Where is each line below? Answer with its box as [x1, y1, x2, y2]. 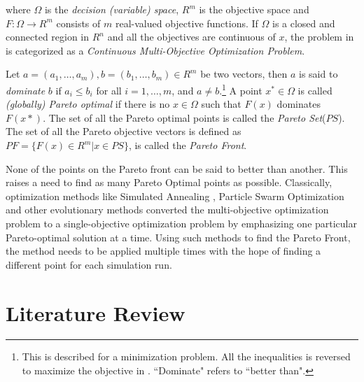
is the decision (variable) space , [44, 2, 179, 16]
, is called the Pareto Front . [128, 138, 247, 152]
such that [201, 97, 241, 111]
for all [96, 83, 122, 97]
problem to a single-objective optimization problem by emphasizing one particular [6, 215, 357, 230]
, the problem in [284, 29, 354, 44]
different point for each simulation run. [6, 257, 172, 271]
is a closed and [272, 15, 335, 30]
